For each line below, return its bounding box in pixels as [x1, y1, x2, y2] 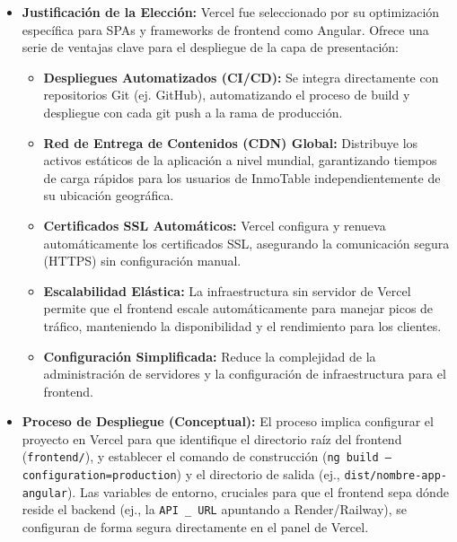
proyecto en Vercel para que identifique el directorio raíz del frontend [22, 429, 402, 448]
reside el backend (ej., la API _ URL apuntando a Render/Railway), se [22, 500, 408, 519]
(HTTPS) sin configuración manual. [43, 251, 242, 270]
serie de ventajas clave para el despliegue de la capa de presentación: [22, 38, 399, 57]
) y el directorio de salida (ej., [176, 465, 340, 484]
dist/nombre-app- [344, 469, 447, 483]
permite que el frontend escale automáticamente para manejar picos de [43, 299, 434, 318]
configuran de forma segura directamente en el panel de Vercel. [22, 518, 369, 537]
